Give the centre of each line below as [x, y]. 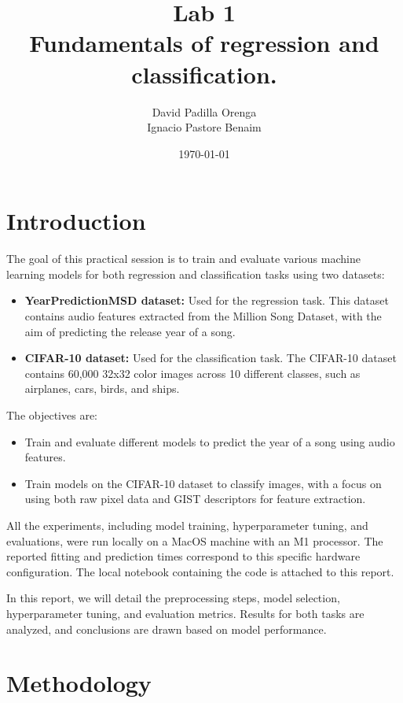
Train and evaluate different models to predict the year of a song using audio [210, 441]
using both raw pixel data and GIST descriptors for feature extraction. [195, 499]
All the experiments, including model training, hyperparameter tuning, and [187, 525]
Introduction [76, 221]
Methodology [79, 683]
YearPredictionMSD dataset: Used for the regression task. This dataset [207, 300]
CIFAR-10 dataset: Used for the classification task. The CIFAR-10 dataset [211, 358]
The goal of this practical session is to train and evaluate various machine [183, 259]
